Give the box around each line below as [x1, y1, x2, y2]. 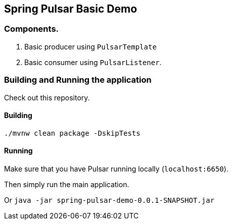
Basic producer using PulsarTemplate [24, 42, 157, 51]
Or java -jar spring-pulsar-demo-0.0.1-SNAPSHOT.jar [4, 195, 215, 204]
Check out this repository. [4, 93, 90, 102]
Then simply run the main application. [4, 180, 129, 189]
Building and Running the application [4, 75, 152, 85]
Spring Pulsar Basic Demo [4, 3, 137, 15]
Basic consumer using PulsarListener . [24, 58, 162, 67]
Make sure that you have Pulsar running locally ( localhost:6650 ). [4, 164, 228, 173]
